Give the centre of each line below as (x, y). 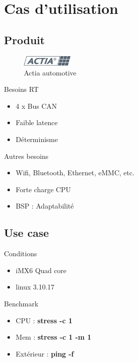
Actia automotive (50, 72)
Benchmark (21, 304)
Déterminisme (37, 139)
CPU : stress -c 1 (44, 320)
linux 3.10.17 (35, 287)
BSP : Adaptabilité (45, 206)
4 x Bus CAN (36, 106)
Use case (27, 233)
